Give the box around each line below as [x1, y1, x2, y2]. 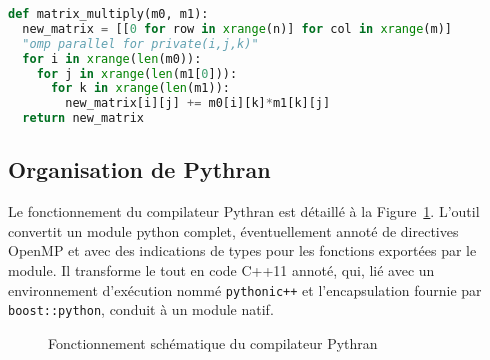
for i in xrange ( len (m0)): [22, 51, 202, 66]
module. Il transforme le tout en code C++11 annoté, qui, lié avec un [8, 259, 435, 280]
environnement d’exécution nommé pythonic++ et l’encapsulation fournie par [8, 279, 482, 300]
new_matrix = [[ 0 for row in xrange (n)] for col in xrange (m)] [22, 21, 452, 36]
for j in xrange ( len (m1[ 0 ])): [36, 66, 238, 81]
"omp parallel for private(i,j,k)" [22, 36, 259, 51]
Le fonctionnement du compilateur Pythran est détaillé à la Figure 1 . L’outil [8, 201, 480, 222]
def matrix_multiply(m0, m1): [8, 7, 209, 21]
